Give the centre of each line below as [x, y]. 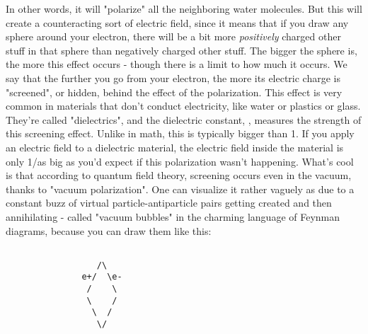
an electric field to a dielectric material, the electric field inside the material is [175, 147]
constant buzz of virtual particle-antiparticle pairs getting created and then [169, 203]
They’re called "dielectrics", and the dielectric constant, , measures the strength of [184, 119]
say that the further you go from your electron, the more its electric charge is [173, 77]
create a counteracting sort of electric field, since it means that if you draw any [177, 22]
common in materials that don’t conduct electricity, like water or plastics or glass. [183, 106]
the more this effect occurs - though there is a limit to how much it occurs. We [177, 64]
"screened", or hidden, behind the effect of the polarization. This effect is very [174, 92]
